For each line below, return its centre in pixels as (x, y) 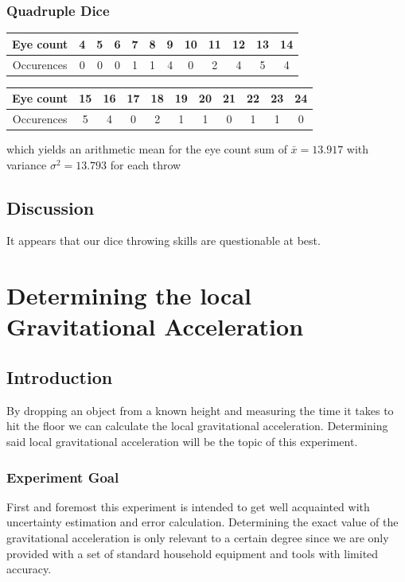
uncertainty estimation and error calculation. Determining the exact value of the (202, 522)
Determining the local (129, 295)
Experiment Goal (63, 477)
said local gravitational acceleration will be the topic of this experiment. (182, 442)
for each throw (146, 164)
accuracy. (29, 569)
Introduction (60, 377)
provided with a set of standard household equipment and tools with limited (193, 553)
